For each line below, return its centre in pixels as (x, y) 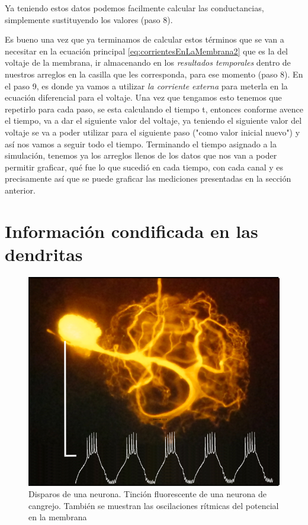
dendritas (44, 254)
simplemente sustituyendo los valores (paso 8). (89, 19)
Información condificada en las (131, 231)
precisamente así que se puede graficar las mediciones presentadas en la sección (148, 178)
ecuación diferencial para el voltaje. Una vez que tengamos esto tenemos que (143, 97)
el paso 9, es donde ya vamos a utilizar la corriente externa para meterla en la (146, 86)
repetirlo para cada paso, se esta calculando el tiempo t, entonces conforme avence (154, 109)
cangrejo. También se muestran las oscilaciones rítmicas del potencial (154, 505)
